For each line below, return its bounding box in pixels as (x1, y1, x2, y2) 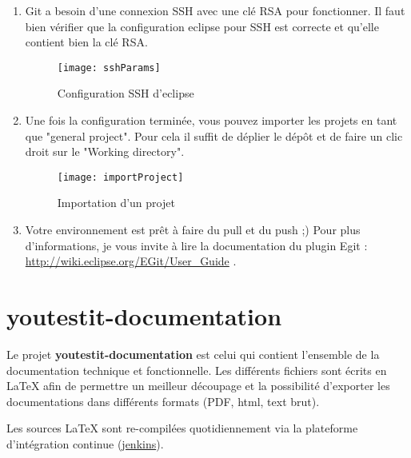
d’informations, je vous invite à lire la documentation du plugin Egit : (25, 237, 368, 253)
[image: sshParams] (57, 62, 161, 74)
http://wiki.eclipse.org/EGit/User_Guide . (25, 253, 237, 269)
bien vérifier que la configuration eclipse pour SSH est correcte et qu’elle (25, 18, 379, 34)
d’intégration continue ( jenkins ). (6, 435, 164, 452)
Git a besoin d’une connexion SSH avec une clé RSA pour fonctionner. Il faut (25, 2, 405, 18)
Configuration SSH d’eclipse (57, 85, 194, 102)
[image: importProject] (57, 171, 184, 183)
